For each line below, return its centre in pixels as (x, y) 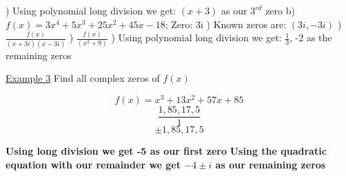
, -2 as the (311, 37)
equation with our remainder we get (93, 164)
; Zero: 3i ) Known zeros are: (226, 24)
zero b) (280, 10)
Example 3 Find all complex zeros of (83, 78)
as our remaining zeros (271, 164)
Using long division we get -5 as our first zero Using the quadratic (166, 151)
